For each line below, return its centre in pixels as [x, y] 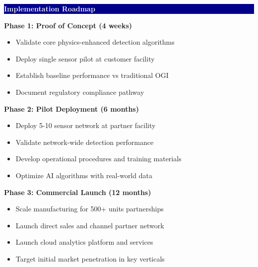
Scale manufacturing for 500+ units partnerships [90, 209]
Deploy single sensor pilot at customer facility [85, 58]
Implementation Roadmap [50, 8]
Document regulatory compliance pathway [80, 92]
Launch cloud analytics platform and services [84, 242]
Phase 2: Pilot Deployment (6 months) [71, 108]
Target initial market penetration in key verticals [90, 258]
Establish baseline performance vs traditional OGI [92, 75]
